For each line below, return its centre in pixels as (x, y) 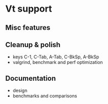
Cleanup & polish (33, 44)
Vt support (29, 9)
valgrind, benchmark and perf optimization (58, 62)
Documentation (31, 78)
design (20, 91)
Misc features (28, 28)
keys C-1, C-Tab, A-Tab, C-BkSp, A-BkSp (56, 57)
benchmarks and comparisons (45, 96)
